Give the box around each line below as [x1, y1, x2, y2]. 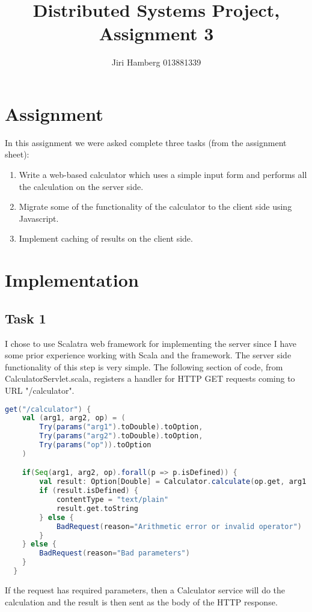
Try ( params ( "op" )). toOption [39, 441, 151, 450]
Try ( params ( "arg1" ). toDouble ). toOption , [39, 423, 203, 432]
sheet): [5, 148, 29, 161]
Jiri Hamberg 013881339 [111, 56, 201, 69]
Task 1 [5, 308, 46, 327]
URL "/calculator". [5, 384, 75, 396]
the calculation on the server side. [19, 180, 144, 192]
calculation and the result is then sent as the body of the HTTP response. [5, 595, 278, 608]
